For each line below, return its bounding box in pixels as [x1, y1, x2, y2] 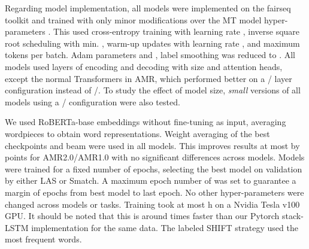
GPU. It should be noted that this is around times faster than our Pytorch [5, 209, 280, 222]
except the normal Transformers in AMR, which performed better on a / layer [5, 72, 292, 84]
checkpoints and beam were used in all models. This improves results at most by [5, 139, 300, 151]
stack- [282, 209, 304, 222]
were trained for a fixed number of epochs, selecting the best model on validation [5, 162, 302, 175]
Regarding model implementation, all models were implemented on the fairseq [5, 2, 291, 14]
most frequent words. [5, 233, 82, 245]
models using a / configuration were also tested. [5, 95, 180, 108]
